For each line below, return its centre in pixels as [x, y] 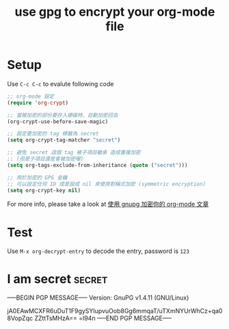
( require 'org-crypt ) [38, 103]
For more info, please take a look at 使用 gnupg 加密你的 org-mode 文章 [108, 204]
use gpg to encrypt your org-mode [115, 12]
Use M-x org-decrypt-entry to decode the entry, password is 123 [98, 251]
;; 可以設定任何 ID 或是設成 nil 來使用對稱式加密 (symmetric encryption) [107, 184]
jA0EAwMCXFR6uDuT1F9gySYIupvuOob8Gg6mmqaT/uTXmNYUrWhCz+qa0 [115, 311]
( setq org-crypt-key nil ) [44, 190]
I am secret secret [57, 279]
